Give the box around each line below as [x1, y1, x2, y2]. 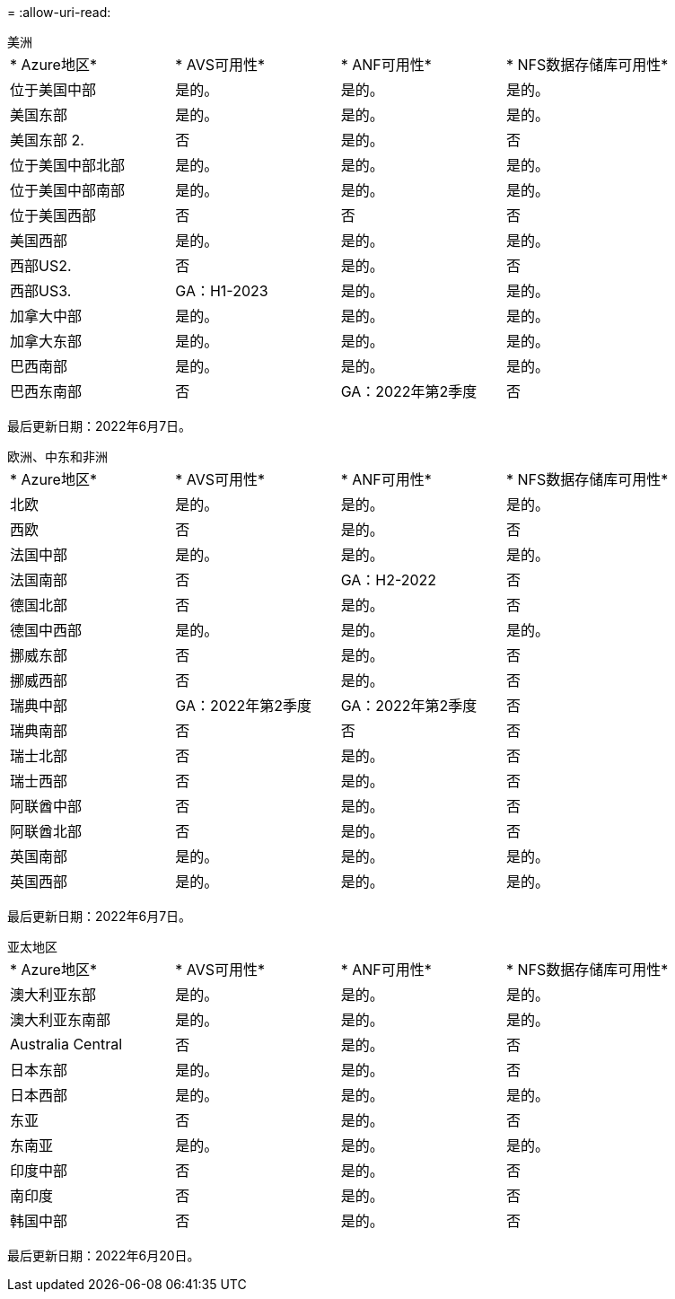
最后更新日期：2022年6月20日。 [7, 1248, 200, 1263]
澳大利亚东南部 [10, 1011, 111, 1029]
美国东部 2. [10, 131, 84, 149]
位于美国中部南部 [10, 181, 126, 199]
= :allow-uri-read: [7, 4, 111, 20]
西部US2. [10, 257, 72, 275]
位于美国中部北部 [10, 156, 126, 174]
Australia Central [10, 1035, 123, 1053]
